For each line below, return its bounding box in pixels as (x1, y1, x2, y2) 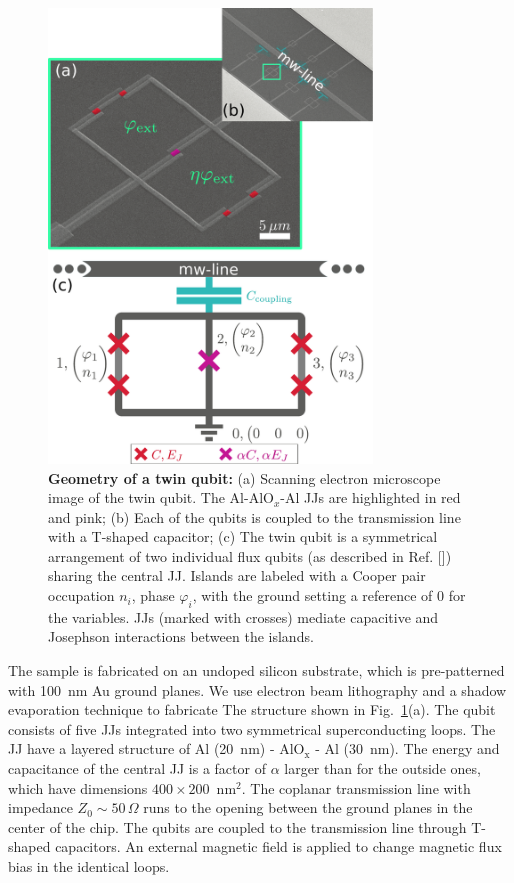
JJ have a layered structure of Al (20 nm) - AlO (8, 738, 305, 759)
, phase (131, 585, 175, 606)
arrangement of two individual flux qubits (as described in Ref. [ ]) (48, 545, 452, 566)
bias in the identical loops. (8, 856, 170, 876)
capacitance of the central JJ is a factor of (8, 758, 266, 779)
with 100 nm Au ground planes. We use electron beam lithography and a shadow (8, 679, 507, 700)
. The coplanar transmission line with (241, 777, 471, 798)
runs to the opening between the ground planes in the (143, 797, 473, 818)
